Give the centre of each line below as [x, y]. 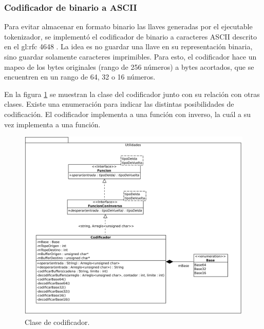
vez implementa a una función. [52, 124]
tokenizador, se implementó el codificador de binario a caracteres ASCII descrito [130, 36]
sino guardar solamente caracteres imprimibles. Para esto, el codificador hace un [130, 56]
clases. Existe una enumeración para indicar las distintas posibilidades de [119, 104]
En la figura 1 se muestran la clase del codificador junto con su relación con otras [132, 94]
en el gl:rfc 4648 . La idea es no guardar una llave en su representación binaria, [128, 46]
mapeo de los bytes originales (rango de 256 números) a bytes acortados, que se [129, 66]
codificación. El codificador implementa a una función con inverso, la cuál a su [127, 114]
